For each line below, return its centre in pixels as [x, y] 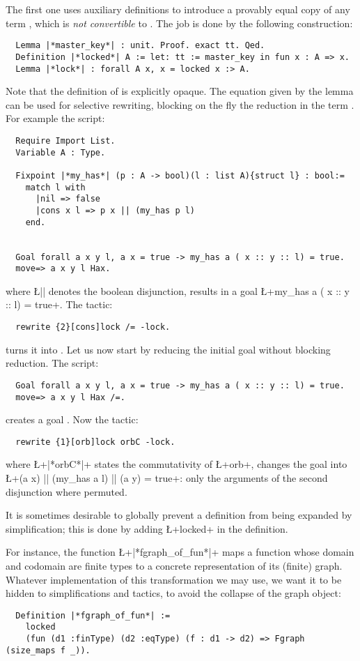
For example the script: [55, 118]
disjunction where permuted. [66, 491]
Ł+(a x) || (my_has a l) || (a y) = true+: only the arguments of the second [167, 478]
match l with [55, 187]
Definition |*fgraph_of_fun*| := [93, 615]
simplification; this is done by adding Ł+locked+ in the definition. [147, 528]
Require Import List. [65, 140]
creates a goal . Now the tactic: [72, 419]
